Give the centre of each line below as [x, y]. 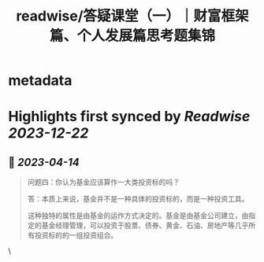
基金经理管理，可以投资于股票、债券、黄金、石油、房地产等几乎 [145, 226]
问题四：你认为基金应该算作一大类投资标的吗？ [103, 183]
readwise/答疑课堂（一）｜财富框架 [132, 16]
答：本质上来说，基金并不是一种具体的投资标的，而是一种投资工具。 [138, 199]
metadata [40, 81]
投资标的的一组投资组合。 [76, 235]
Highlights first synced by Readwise [129, 117]
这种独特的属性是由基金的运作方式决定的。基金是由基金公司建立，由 [138, 216]
